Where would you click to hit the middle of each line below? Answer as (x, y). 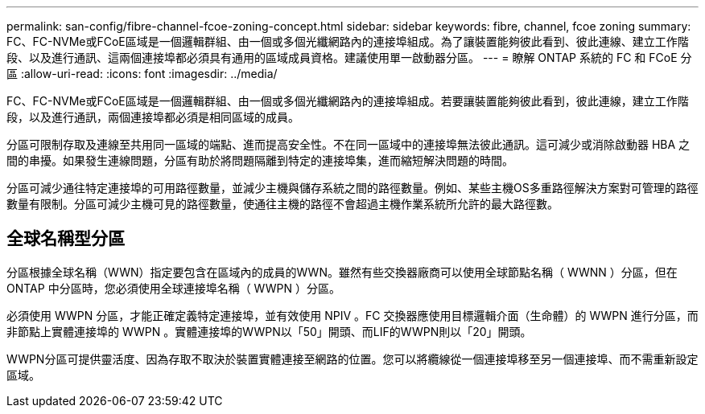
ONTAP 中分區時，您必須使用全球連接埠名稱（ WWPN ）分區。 (173, 288)
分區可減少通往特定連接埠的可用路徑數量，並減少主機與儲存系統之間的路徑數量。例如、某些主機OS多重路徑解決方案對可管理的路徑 (352, 188)
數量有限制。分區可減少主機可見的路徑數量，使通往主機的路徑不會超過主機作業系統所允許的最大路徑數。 (282, 204)
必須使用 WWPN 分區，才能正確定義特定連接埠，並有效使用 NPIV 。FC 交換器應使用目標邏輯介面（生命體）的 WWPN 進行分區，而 (352, 315)
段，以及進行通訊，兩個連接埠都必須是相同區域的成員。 (153, 117)
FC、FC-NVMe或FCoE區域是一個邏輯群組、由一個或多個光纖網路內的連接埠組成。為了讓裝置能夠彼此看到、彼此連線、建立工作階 (348, 41)
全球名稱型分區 (66, 239)
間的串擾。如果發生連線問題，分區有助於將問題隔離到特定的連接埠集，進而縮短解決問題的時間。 (260, 160)
